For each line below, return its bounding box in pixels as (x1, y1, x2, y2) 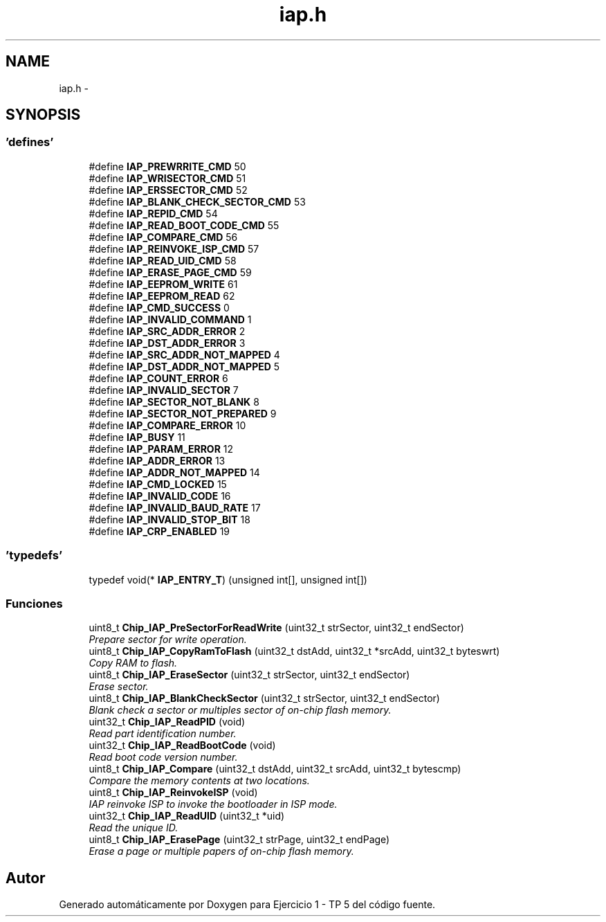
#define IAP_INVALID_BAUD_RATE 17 (89, 501, 261, 514)
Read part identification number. (89, 727, 237, 740)
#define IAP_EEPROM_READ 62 (89, 289, 235, 302)
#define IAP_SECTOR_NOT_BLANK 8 (89, 395, 259, 408)
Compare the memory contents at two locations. (89, 775, 310, 787)
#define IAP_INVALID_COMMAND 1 (89, 313, 252, 325)
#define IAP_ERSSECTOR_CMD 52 (89, 183, 248, 196)
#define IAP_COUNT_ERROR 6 (89, 372, 228, 384)
